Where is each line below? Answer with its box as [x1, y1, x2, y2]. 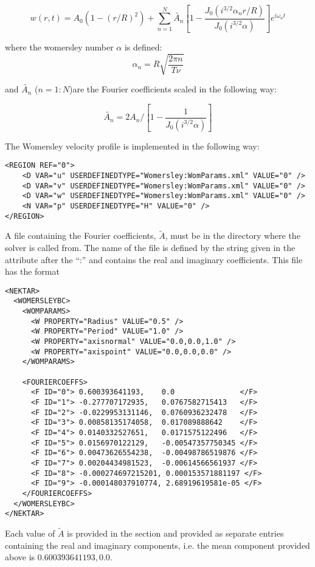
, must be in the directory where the [165, 229, 300, 242]
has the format [5, 265, 60, 278]
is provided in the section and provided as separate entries [67, 527, 284, 540]
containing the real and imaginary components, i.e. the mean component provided [5, 538, 310, 551]
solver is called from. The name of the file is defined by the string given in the [5, 241, 296, 254]
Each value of [5, 527, 55, 540]
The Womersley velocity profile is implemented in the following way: [5, 139, 260, 152]
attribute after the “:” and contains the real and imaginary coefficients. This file [5, 253, 303, 266]
